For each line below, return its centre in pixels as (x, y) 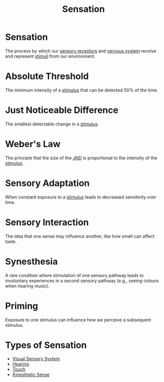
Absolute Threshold (47, 76)
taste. (11, 241)
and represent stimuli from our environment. (50, 56)
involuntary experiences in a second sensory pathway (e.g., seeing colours (82, 281)
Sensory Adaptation (47, 183)
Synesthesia (32, 261)
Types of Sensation (46, 345)
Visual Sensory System (36, 359)
